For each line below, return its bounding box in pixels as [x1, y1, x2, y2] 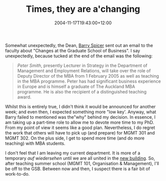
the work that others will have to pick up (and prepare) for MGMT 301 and [5, 130, 155, 136]
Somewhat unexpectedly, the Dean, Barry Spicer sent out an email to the [5, 42, 153, 48]
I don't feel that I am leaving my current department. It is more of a [5, 150, 141, 156]
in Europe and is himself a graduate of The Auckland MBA [17, 83, 135, 90]
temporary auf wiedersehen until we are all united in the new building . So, [5, 155, 155, 161]
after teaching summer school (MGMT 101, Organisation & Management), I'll [5, 160, 159, 166]
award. [17, 94, 32, 100]
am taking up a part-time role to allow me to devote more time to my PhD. [5, 119, 154, 125]
